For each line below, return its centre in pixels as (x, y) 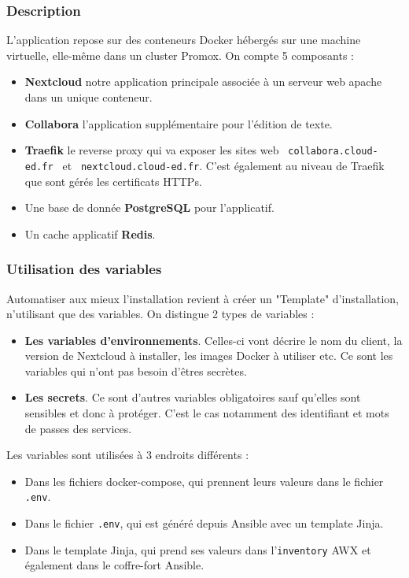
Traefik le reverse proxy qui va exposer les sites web (152, 150)
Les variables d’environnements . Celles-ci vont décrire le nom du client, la (214, 340)
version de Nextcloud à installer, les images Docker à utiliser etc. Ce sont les (209, 356)
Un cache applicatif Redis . (90, 233)
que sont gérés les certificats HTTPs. (113, 181)
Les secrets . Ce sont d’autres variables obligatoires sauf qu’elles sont (193, 397)
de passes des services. (78, 428)
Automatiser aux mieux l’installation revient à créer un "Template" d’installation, (203, 298)
